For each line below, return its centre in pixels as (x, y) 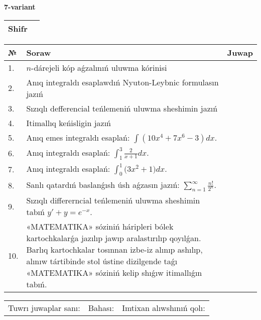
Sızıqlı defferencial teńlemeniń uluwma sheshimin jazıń (122, 108)
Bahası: (101, 308)
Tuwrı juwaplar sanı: (44, 308)
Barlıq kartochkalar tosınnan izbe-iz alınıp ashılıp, (114, 250)
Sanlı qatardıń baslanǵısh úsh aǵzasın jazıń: (103, 184)
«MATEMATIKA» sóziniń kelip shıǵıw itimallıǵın (114, 273)
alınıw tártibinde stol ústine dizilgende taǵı (102, 261)
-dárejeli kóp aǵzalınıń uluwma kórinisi (99, 67)
